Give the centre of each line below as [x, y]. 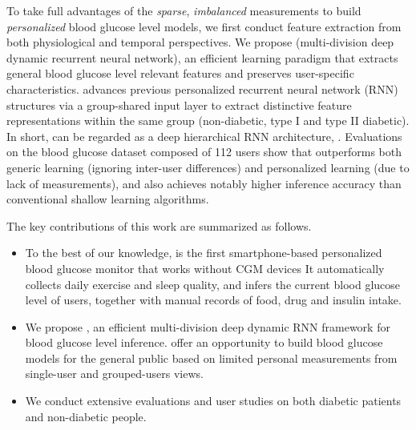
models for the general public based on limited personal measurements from [211, 358]
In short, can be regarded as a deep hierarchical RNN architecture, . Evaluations [204, 136]
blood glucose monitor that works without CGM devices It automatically [205, 268]
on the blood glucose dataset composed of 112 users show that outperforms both [204, 152]
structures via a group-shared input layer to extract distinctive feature [179, 104]
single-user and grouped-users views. [114, 374]
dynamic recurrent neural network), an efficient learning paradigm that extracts [202, 57]
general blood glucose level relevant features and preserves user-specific [180, 73]
